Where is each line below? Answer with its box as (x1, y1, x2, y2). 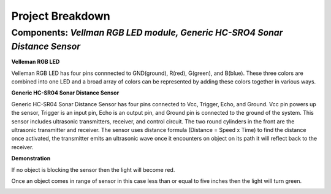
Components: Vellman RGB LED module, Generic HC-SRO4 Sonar (11, 27, 283, 38)
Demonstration (11, 155, 51, 162)
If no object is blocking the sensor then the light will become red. (11, 166, 175, 173)
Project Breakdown (11, 9, 110, 23)
